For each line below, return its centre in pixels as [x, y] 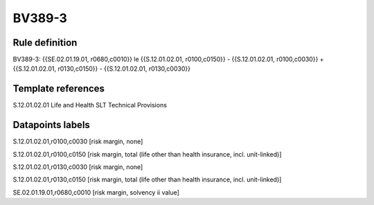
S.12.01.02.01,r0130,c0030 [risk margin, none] [78, 167]
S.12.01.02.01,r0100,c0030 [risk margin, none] [78, 141]
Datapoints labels [51, 125]
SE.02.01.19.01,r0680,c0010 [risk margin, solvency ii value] [96, 192]
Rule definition [45, 43]
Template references [59, 89]
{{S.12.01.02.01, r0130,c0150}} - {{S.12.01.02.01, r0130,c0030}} [101, 69]
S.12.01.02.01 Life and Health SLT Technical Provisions [90, 105]
